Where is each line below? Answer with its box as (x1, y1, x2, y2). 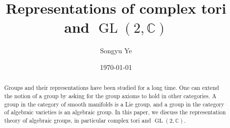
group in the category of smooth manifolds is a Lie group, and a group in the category (4, 100, 225, 108)
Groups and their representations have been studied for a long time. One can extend (4, 84, 219, 92)
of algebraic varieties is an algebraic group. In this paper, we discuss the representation (4, 108, 226, 116)
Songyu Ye (100, 45, 132, 56)
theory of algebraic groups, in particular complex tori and (4, 116, 151, 124)
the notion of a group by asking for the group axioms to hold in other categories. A (4, 91, 217, 100)
